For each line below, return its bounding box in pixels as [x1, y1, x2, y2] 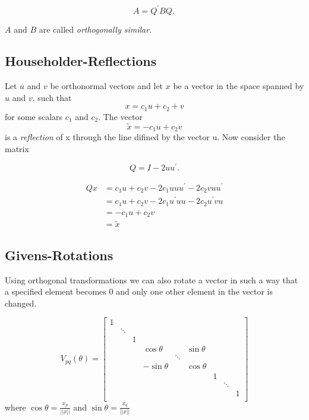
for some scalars [5, 110, 63, 122]
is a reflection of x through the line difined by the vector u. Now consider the [5, 131, 285, 143]
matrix [5, 142, 29, 154]
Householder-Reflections [5, 52, 157, 70]
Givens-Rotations [5, 245, 113, 264]
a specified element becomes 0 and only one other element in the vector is [5, 285, 273, 298]
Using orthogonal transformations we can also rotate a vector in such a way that [5, 273, 298, 286]
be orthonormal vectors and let [50, 80, 163, 92]
